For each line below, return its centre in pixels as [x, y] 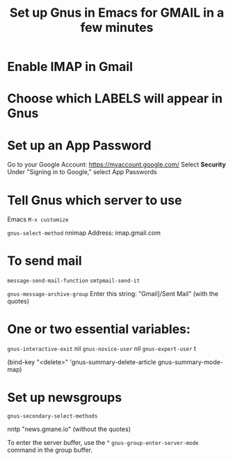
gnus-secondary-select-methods [53, 416]
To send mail [45, 261]
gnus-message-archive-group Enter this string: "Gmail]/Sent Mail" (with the [113, 294]
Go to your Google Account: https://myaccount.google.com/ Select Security [116, 164]
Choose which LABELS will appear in [115, 99]
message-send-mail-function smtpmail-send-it [74, 281]
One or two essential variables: [99, 329]
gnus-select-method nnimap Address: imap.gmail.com [84, 233]
